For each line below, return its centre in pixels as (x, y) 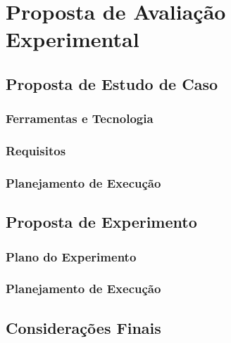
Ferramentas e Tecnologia (80, 118)
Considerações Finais (83, 327)
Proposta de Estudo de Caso (112, 83)
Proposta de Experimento (101, 222)
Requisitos (36, 151)
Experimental (73, 39)
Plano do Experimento (71, 256)
